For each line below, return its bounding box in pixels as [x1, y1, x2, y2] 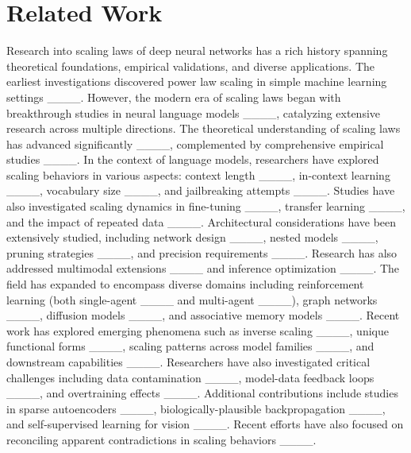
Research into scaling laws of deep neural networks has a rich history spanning [6, 42, 388, 59]
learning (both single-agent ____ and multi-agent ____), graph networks [6, 291, 378, 308]
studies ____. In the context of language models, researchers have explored [6, 151, 379, 168]
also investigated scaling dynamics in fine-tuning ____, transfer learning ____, [6, 198, 405, 215]
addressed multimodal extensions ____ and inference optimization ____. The [6, 260, 400, 277]
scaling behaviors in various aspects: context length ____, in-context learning [6, 166, 390, 183]
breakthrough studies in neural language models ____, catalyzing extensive [6, 104, 381, 121]
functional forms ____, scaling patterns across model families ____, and [6, 338, 375, 354]
